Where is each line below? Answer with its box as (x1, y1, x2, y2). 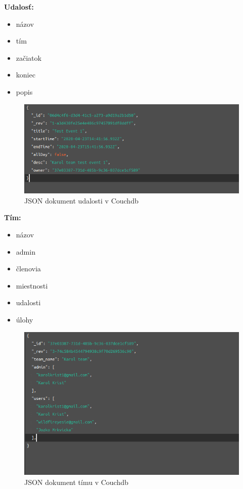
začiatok (16, 52, 42, 63)
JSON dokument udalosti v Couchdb (24, 195, 139, 206)
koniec (16, 69, 35, 80)
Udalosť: (4, 2, 34, 12)
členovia (16, 263, 41, 274)
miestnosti (16, 280, 48, 291)
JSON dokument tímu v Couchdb (24, 476, 129, 487)
